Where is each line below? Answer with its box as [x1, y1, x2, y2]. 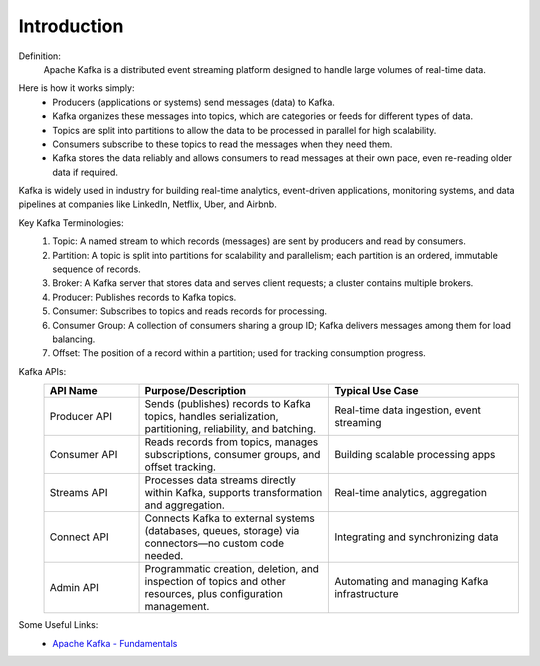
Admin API [49, 581, 99, 595]
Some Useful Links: [18, 619, 99, 631]
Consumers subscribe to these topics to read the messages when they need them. [52, 138, 393, 150]
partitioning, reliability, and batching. [144, 422, 317, 436]
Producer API [49, 410, 113, 424]
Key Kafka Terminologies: [18, 216, 124, 229]
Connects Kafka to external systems [144, 511, 315, 525]
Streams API [49, 486, 108, 500]
